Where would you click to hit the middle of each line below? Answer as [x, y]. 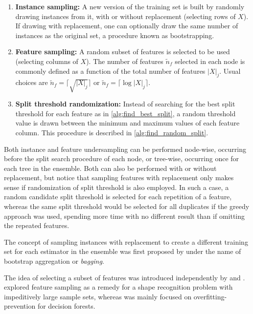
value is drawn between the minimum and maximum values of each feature [127, 123]
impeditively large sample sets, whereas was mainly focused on [98, 296]
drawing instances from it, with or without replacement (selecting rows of [126, 16]
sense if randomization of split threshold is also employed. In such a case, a [116, 187]
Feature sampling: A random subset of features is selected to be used [123, 52]
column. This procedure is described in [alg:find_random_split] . [112, 132]
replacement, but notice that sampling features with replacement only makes [119, 178]
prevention [20, 306]
